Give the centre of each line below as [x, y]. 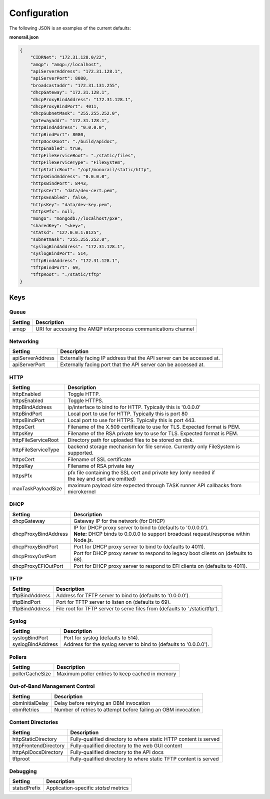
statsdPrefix [26, 788]
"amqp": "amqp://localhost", [66, 64]
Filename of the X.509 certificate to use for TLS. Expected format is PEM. [154, 427]
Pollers [18, 657]
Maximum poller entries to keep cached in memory [116, 674]
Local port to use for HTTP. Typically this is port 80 [128, 414]
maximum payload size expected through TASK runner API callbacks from [155, 486]
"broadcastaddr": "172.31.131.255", [75, 85]
